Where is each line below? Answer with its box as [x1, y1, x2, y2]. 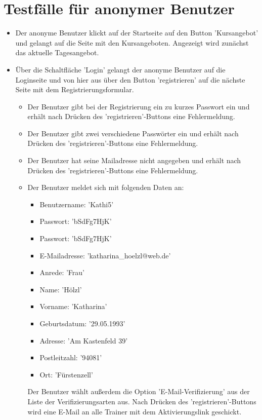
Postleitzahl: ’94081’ [39, 352, 102, 363]
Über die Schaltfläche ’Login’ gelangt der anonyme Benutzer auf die [15, 64, 226, 74]
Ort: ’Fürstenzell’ [39, 369, 93, 379]
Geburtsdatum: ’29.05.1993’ [39, 318, 125, 328]
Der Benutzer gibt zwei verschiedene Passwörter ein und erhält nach [27, 128, 239, 138]
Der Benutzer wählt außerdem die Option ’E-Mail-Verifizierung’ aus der [27, 386, 250, 397]
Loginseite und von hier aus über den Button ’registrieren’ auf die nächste [15, 74, 245, 85]
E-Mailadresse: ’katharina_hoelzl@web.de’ [39, 250, 171, 260]
